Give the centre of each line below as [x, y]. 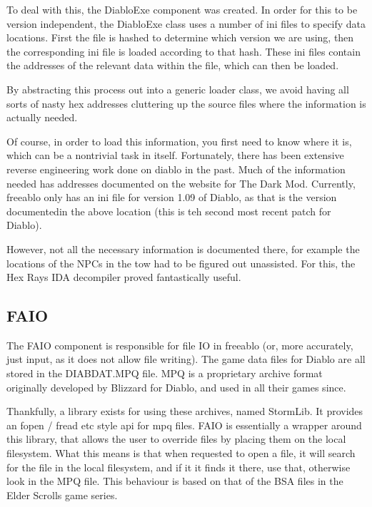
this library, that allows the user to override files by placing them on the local [176, 439]
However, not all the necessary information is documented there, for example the [183, 249]
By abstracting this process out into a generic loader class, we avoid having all [178, 89]
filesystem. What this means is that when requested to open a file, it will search [181, 453]
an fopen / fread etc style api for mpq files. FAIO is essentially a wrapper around [184, 425]
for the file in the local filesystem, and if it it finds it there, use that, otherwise [179, 467]
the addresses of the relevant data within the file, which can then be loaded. [173, 65]
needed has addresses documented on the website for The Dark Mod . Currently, [181, 183]
